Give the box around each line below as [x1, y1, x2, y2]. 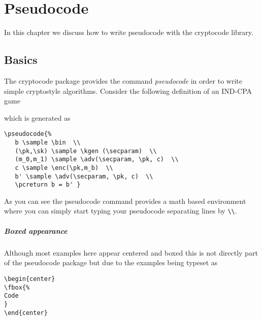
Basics [4, 52, 38, 67]
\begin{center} [4, 275, 55, 282]
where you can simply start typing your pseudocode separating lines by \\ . [4, 205, 237, 216]
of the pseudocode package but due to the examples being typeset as [4, 257, 218, 268]
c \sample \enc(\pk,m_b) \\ [15, 164, 113, 171]
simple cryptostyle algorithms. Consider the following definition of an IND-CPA [4, 85, 252, 96]
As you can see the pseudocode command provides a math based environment [4, 195, 246, 206]
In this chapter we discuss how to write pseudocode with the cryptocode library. [4, 27, 253, 38]
